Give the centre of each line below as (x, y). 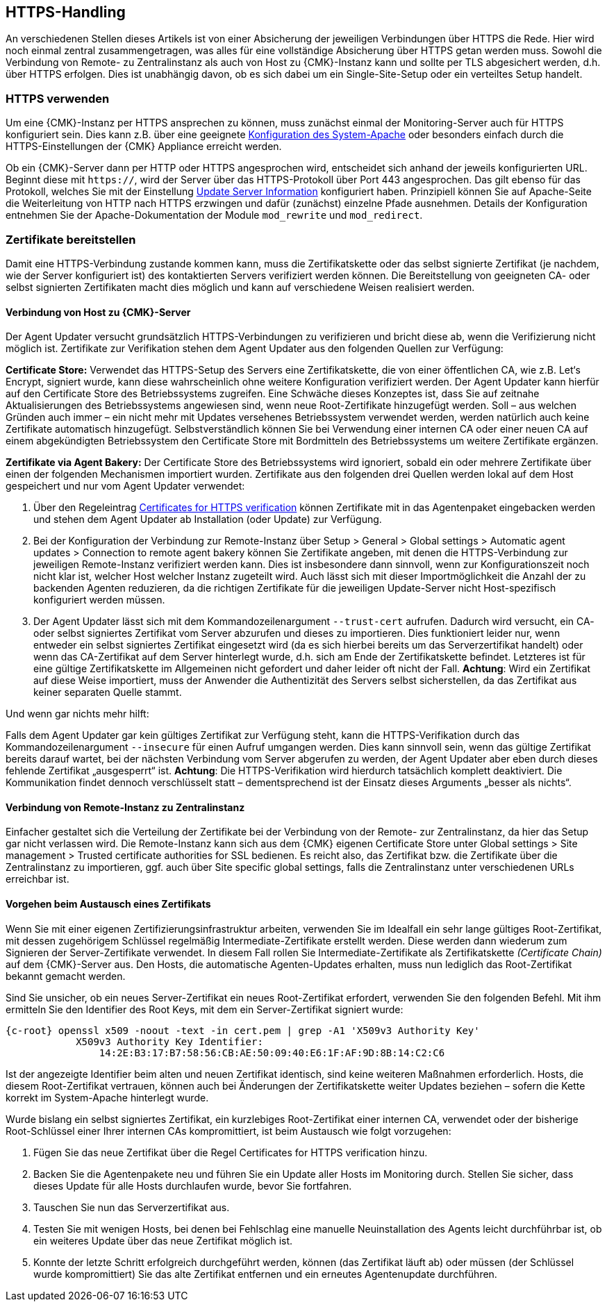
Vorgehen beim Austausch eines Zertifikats (108, 904)
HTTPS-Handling (66, 12)
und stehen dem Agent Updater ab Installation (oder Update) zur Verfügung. (208, 519)
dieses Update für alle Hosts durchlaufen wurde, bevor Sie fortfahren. (193, 1185)
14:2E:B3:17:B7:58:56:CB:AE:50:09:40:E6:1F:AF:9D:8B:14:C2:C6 (272, 1052)
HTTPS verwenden (58, 98)
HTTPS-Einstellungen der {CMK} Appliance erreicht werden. (144, 147)
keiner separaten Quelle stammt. (108, 692)
